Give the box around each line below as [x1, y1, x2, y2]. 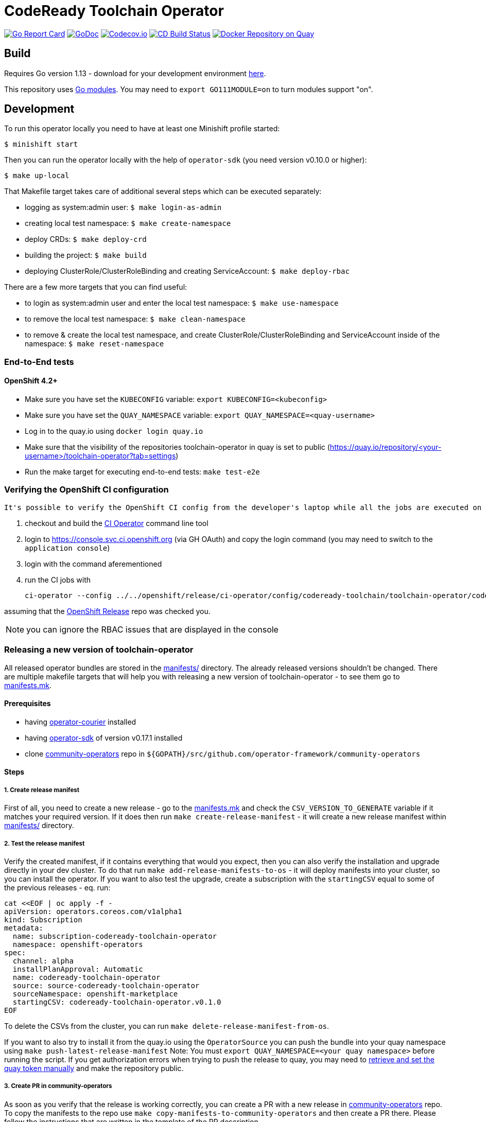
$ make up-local [4, 171, 70, 180]
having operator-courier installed [25, 717, 136, 726]
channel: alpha [12, 956, 74, 965]
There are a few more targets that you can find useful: [4, 283, 187, 292]
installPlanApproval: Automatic [12, 965, 143, 973]
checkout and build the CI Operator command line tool [25, 518, 209, 528]
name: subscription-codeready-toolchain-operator [12, 932, 217, 940]
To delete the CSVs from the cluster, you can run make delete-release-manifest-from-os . [4, 1021, 329, 1030]
